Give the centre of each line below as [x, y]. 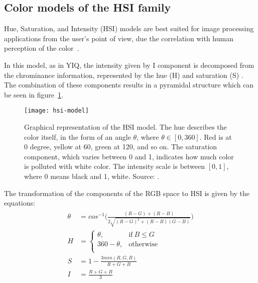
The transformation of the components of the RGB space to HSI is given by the [127, 193]
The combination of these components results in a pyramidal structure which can [129, 85]
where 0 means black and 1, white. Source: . [92, 176]
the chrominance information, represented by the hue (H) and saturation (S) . [124, 75]
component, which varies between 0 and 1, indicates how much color [129, 156]
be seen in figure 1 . [34, 94]
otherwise [143, 245]
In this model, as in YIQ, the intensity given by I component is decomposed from [129, 65]
